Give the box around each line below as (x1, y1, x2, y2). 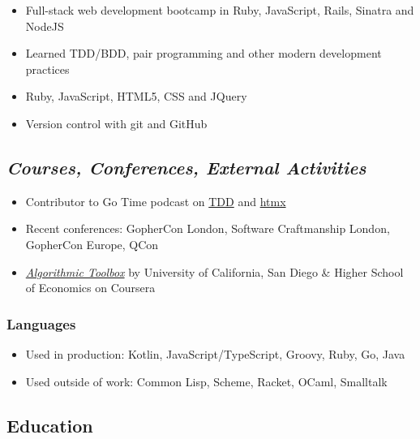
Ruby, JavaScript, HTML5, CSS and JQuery (25, 88, 247, 105)
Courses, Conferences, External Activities (6, 154, 366, 179)
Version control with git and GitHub (25, 114, 208, 131)
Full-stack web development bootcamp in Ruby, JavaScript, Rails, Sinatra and (25, 2, 414, 18)
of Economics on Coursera (25, 279, 156, 296)
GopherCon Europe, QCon (25, 235, 159, 252)
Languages (6, 313, 76, 334)
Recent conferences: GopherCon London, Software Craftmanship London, (25, 220, 390, 237)
